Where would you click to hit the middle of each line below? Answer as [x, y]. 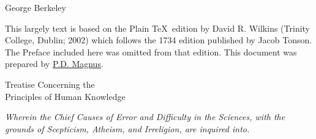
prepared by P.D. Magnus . [54, 64]
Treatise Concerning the [50, 84]
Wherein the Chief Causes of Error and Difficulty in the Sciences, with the [145, 117]
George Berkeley [36, 7]
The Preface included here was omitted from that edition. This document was [151, 52]
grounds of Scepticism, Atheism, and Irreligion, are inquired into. [127, 128]
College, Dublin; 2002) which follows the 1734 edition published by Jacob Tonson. [159, 40]
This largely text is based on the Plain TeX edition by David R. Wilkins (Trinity [158, 28]
